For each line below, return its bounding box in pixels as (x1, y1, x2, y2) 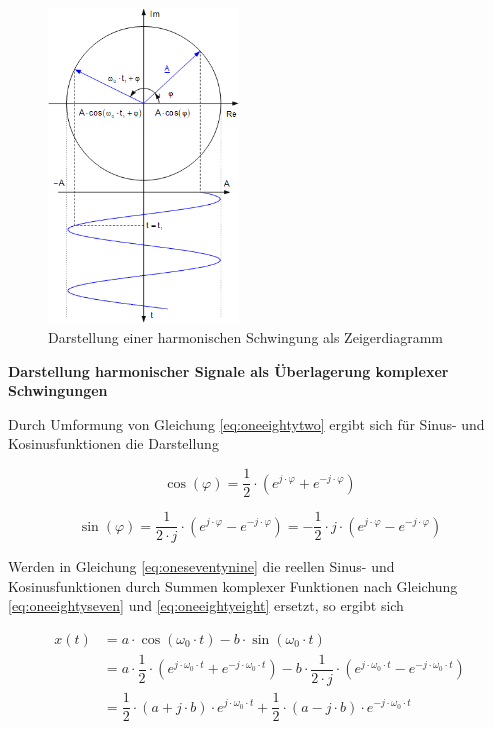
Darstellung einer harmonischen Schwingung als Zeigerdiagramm (48, 327, 443, 348)
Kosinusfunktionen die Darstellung (8, 433, 219, 454)
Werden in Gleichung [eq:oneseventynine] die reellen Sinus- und (8, 556, 395, 577)
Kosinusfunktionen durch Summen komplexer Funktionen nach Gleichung (8, 575, 458, 596)
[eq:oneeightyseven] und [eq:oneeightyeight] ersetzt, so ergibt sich (8, 595, 404, 616)
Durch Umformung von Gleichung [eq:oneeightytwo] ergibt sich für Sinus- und (8, 413, 485, 434)
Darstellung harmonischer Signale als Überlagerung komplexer (8, 360, 449, 381)
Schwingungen (8, 380, 108, 401)
